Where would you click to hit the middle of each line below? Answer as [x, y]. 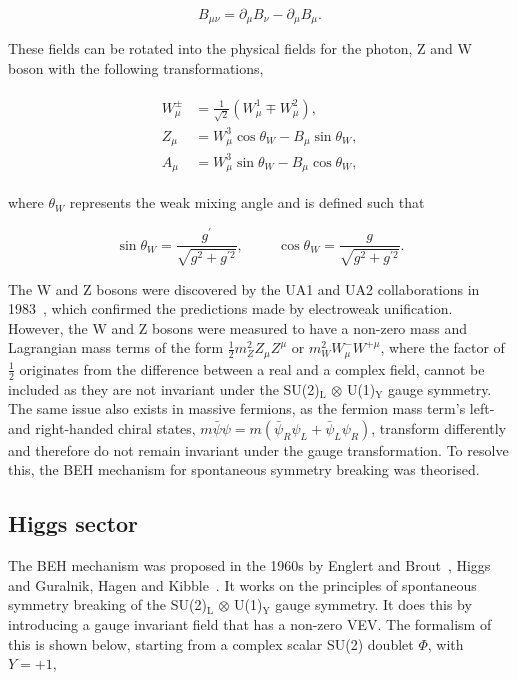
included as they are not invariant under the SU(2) [164, 388]
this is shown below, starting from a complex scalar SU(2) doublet [211, 643]
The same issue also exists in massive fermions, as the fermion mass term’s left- [251, 408]
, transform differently [439, 427]
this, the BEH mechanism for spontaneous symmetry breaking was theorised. [244, 469]
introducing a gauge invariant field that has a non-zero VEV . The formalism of [250, 623]
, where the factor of [442, 347]
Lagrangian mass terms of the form [116, 347]
